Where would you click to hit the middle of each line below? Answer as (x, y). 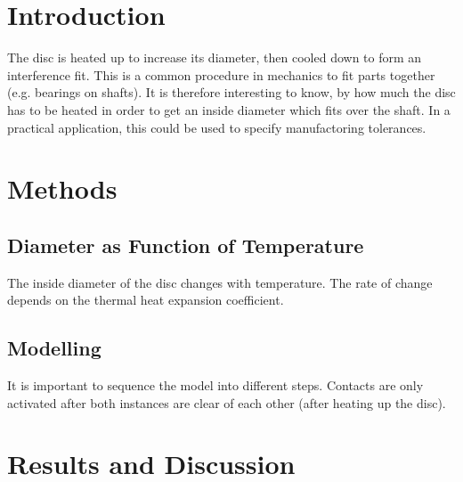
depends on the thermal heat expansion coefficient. (146, 300)
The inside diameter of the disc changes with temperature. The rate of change (220, 282)
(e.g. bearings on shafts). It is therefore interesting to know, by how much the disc (231, 92)
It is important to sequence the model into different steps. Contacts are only (215, 385)
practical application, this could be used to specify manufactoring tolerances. (217, 127)
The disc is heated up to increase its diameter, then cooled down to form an (215, 57)
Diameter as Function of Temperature (186, 245)
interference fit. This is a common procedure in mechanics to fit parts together (221, 74)
